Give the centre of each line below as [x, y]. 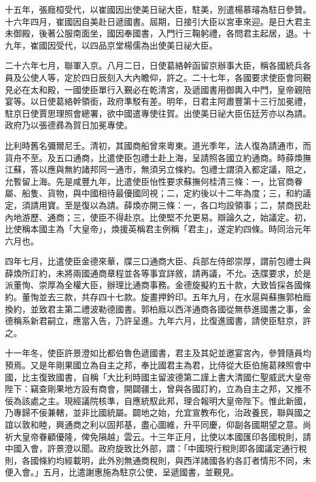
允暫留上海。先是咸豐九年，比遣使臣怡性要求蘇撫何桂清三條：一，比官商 [149, 181]
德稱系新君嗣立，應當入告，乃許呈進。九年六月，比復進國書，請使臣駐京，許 [158, 321]
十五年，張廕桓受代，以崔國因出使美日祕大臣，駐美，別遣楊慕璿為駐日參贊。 [158, 9]
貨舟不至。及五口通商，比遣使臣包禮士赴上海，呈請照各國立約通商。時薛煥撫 [158, 157]
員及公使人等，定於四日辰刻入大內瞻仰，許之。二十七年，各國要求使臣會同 [154, 77]
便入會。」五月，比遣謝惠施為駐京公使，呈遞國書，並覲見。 [122, 472]
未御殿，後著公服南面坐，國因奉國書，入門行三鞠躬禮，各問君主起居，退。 [154, 33]
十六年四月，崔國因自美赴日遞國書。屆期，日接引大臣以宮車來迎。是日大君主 [158, 21]
